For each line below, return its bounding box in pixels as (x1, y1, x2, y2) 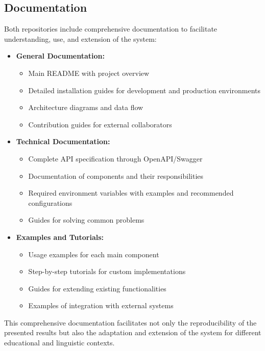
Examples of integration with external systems (28, 300, 174, 311)
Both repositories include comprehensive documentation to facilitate (4, 23, 218, 34)
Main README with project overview (28, 67, 150, 78)
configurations (28, 197, 73, 208)
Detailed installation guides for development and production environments (28, 85, 261, 95)
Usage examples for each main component (28, 249, 159, 259)
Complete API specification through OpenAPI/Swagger (28, 153, 203, 164)
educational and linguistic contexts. (4, 337, 115, 348)
